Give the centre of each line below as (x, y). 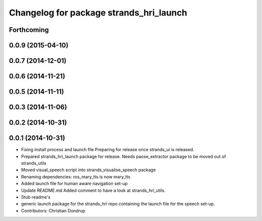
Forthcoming (29, 30)
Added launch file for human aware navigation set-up (74, 184)
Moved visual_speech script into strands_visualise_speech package (89, 170)
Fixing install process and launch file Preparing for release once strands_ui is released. (108, 150)
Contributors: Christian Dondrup (53, 210)
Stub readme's (36, 197)
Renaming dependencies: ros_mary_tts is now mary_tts (76, 176)
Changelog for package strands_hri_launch (98, 13)
